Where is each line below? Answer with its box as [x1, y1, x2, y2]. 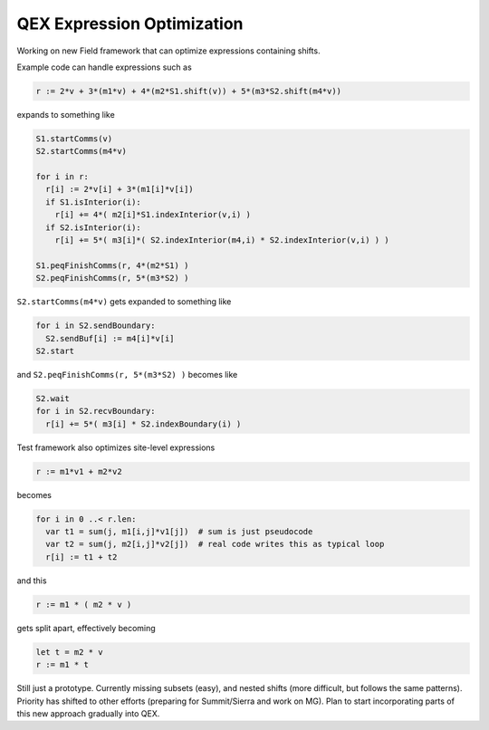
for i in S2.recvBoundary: [35, 406, 156, 417]
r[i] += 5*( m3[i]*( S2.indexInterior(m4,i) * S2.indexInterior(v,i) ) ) [54, 235, 389, 245]
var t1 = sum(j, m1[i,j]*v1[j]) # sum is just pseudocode [45, 526, 313, 537]
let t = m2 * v [35, 647, 103, 657]
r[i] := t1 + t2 [45, 552, 118, 562]
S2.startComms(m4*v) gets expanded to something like [16, 296, 232, 307]
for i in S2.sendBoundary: [35, 321, 156, 331]
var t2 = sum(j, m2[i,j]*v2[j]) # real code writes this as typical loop [45, 539, 385, 550]
